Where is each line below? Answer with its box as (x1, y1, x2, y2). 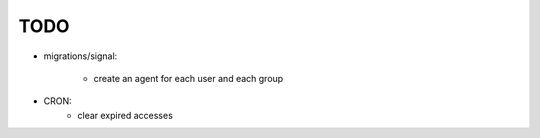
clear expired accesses (77, 109, 174, 121)
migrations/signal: (43, 50, 118, 62)
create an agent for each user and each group (93, 72, 284, 84)
